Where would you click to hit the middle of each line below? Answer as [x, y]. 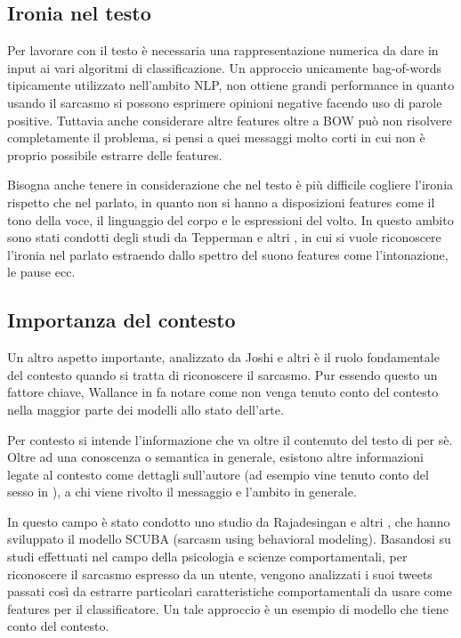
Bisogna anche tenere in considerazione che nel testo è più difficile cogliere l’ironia [230, 185]
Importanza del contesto [121, 320]
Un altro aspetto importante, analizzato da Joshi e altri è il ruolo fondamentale [223, 357]
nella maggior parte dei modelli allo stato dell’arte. [146, 409]
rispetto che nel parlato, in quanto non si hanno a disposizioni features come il [221, 202]
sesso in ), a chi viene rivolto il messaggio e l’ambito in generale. [182, 492]
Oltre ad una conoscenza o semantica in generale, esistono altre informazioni [215, 457]
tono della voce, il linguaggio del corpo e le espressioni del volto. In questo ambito [230, 219]
